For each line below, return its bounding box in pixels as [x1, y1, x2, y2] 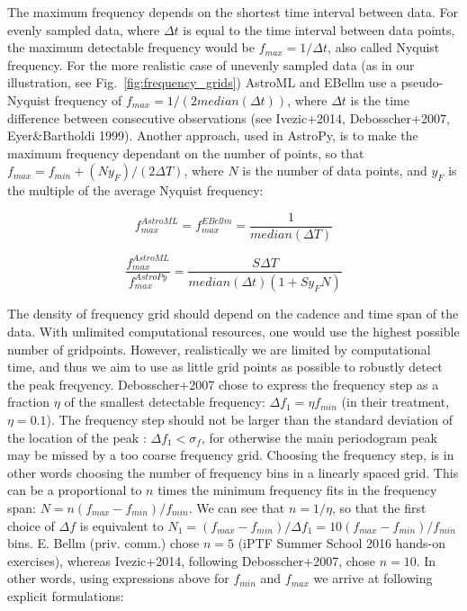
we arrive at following [313, 569, 433, 588]
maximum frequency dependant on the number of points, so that [7, 143, 364, 162]
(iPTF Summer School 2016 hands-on [238, 534, 446, 553]
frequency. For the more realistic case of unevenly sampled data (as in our [7, 55, 415, 74]
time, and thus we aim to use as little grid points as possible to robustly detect [7, 357, 443, 376]
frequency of [54, 90, 122, 109]
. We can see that [188, 498, 285, 517]
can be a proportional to [7, 481, 142, 499]
